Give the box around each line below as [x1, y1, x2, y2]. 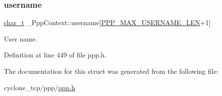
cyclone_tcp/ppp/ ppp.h [4, 82, 76, 92]
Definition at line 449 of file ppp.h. [4, 50, 107, 60]
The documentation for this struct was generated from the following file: [4, 66, 219, 76]
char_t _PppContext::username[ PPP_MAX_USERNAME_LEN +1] [4, 17, 211, 27]
